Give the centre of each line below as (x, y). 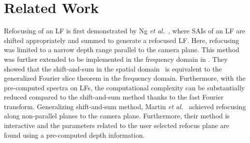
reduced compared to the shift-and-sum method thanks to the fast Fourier (114, 97)
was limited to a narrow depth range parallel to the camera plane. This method (122, 50)
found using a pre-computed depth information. (74, 135)
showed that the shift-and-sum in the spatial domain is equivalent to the (113, 68)
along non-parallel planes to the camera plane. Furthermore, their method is (117, 116)
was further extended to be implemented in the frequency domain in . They (116, 59)
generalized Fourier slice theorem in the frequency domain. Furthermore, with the (125, 78)
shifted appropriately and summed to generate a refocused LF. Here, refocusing (122, 40)
